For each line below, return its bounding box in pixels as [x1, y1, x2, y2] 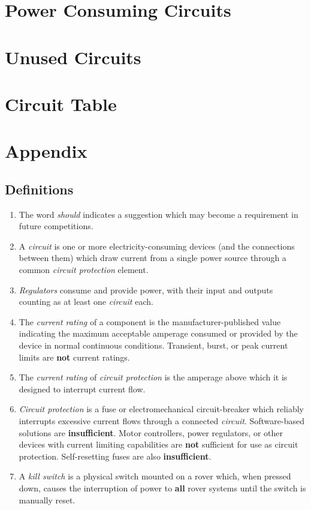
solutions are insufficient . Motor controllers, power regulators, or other [19, 426, 283, 439]
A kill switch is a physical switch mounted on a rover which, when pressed [19, 470, 291, 482]
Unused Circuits [5, 44, 141, 69]
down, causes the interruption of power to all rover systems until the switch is [19, 481, 306, 494]
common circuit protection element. [19, 263, 149, 276]
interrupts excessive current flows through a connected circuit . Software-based [19, 415, 304, 427]
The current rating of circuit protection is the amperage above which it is [19, 371, 288, 383]
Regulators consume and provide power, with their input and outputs [19, 283, 273, 296]
